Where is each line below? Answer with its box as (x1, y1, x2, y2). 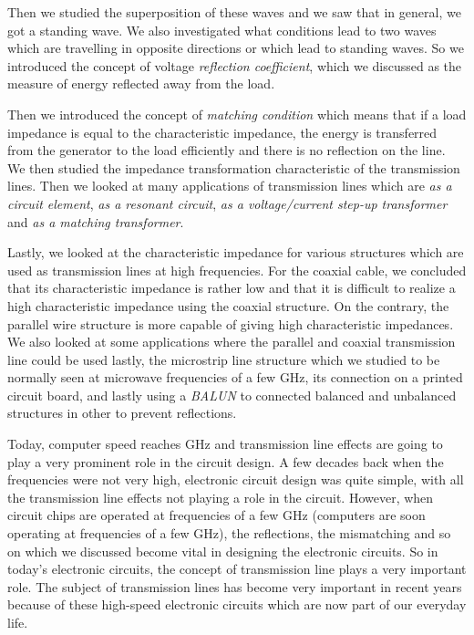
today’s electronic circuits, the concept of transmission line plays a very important (7, 559, 467, 578)
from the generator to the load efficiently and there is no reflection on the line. (7, 141, 446, 160)
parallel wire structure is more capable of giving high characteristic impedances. (7, 314, 454, 333)
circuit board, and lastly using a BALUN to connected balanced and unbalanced (7, 385, 457, 404)
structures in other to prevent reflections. (7, 403, 237, 422)
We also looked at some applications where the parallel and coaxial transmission (7, 332, 456, 351)
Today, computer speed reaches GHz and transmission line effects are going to (7, 434, 443, 453)
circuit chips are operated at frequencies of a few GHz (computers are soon (7, 505, 426, 525)
